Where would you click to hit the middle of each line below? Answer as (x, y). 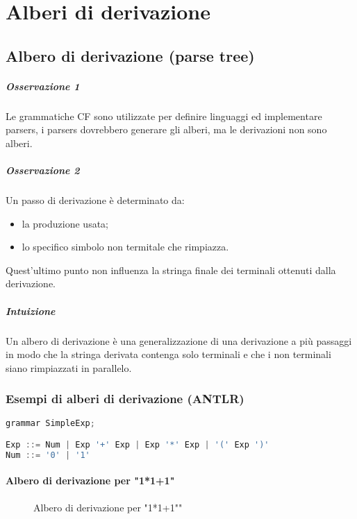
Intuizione (31, 310)
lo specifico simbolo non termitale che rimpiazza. (125, 247)
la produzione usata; (65, 223)
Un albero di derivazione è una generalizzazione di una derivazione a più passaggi (179, 340)
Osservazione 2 (43, 170)
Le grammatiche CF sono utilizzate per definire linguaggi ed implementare (164, 116)
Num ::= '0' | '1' (48, 455)
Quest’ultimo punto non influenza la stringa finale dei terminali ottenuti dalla (171, 270)
